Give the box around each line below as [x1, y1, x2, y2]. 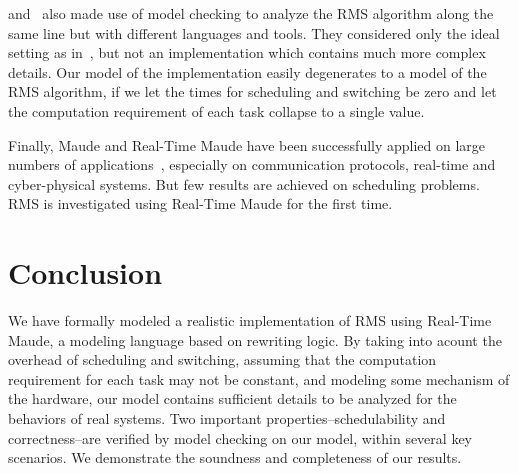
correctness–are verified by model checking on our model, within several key [8, 427, 472, 448]
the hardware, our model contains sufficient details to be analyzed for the [8, 388, 457, 409]
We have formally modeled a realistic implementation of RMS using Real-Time [8, 310, 492, 331]
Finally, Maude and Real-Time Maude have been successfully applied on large [8, 134, 486, 155]
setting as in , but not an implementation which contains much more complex [8, 42, 486, 63]
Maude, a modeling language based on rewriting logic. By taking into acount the [8, 329, 502, 350]
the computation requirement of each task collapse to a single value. [8, 100, 425, 121]
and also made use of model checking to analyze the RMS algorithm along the [8, 3, 494, 23]
